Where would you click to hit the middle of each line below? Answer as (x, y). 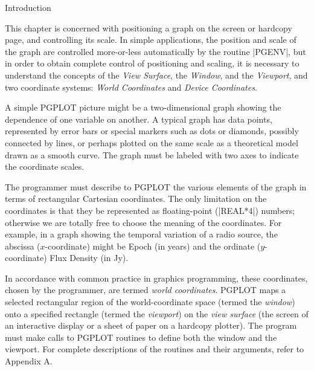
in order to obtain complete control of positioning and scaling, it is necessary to (152, 63)
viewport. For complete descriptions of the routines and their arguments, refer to (155, 349)
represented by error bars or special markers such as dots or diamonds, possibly (152, 131)
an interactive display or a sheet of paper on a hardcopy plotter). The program (151, 325)
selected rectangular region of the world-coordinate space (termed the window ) (150, 302)
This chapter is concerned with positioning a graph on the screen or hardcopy (149, 27)
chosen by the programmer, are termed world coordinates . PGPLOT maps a (146, 290)
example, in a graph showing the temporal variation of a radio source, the (141, 234)
